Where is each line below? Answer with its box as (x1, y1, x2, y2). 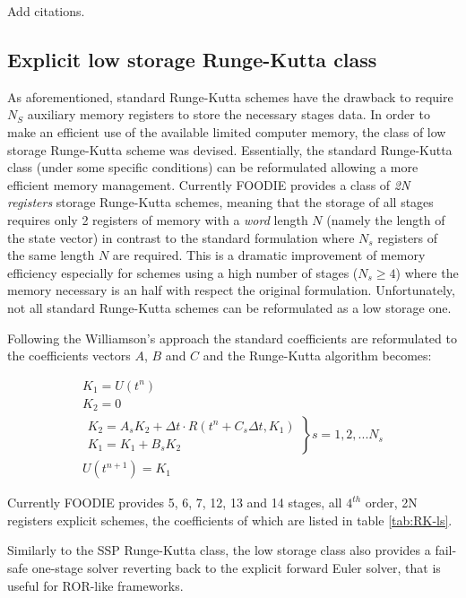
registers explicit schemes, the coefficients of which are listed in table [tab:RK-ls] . (7, 510, 453, 529)
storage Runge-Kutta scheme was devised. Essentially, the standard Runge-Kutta (7, 140, 453, 159)
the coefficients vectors (7, 346, 131, 365)
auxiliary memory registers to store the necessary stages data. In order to (27, 105, 430, 124)
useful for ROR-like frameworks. (7, 576, 184, 594)
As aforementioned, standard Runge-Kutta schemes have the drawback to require (7, 87, 453, 106)
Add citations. (7, 2, 85, 20)
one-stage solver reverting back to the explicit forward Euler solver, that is (31, 559, 441, 577)
